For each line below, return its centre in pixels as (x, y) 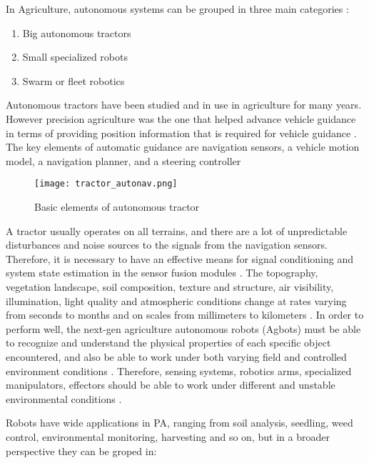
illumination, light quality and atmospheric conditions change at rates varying (176, 300)
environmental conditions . (64, 398)
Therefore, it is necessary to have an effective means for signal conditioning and (180, 258)
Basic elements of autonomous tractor (117, 206)
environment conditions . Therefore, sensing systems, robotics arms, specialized (179, 370)
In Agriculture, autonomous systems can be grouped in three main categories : (177, 9)
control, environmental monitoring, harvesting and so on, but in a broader (168, 436)
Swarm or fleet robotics (74, 80)
